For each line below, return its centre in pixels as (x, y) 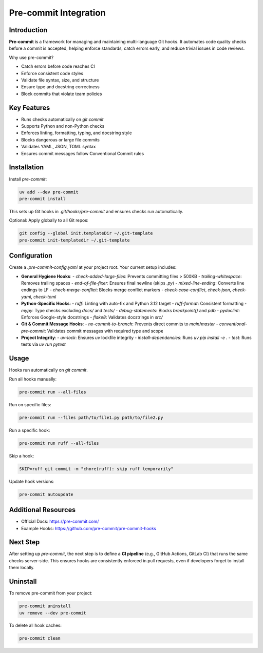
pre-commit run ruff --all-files (59, 443)
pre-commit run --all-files (53, 392)
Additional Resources (42, 510)
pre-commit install (42, 198)
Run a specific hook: (30, 430)
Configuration (31, 256)
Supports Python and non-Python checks (63, 126)
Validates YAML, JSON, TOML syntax (58, 147)
